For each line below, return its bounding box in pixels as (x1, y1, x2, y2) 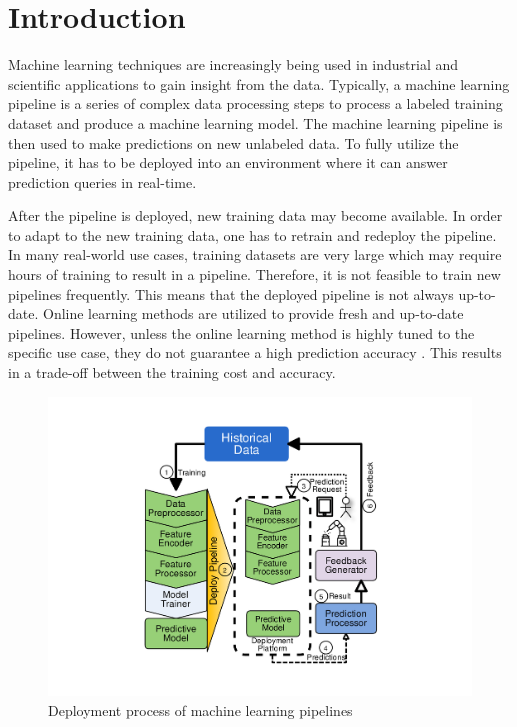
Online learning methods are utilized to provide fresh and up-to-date (42, 303, 464, 324)
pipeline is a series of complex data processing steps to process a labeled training (8, 93, 503, 114)
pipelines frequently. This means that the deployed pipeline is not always (8, 283, 454, 304)
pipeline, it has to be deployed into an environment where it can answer (8, 152, 448, 173)
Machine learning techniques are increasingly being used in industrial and (8, 54, 459, 75)
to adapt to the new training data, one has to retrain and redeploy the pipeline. (8, 224, 497, 245)
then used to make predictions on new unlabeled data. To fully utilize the (8, 132, 459, 153)
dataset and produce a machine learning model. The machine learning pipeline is (8, 112, 503, 133)
